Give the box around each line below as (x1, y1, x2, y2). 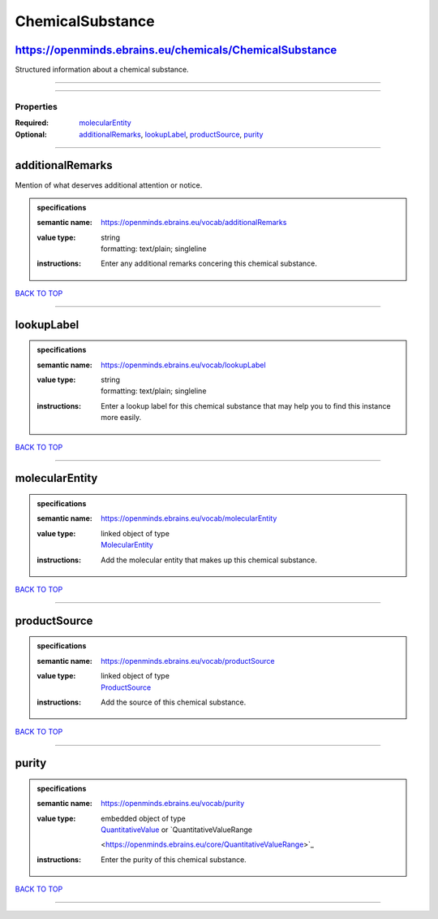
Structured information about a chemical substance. (15, 65, 190, 75)
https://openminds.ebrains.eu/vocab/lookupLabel (101, 360, 267, 370)
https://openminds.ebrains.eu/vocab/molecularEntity (101, 514, 277, 523)
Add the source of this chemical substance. (101, 697, 247, 707)
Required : (15, 118, 49, 128)
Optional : (15, 129, 48, 139)
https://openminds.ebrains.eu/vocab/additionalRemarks (101, 218, 287, 228)
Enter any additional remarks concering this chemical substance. (101, 258, 318, 268)
